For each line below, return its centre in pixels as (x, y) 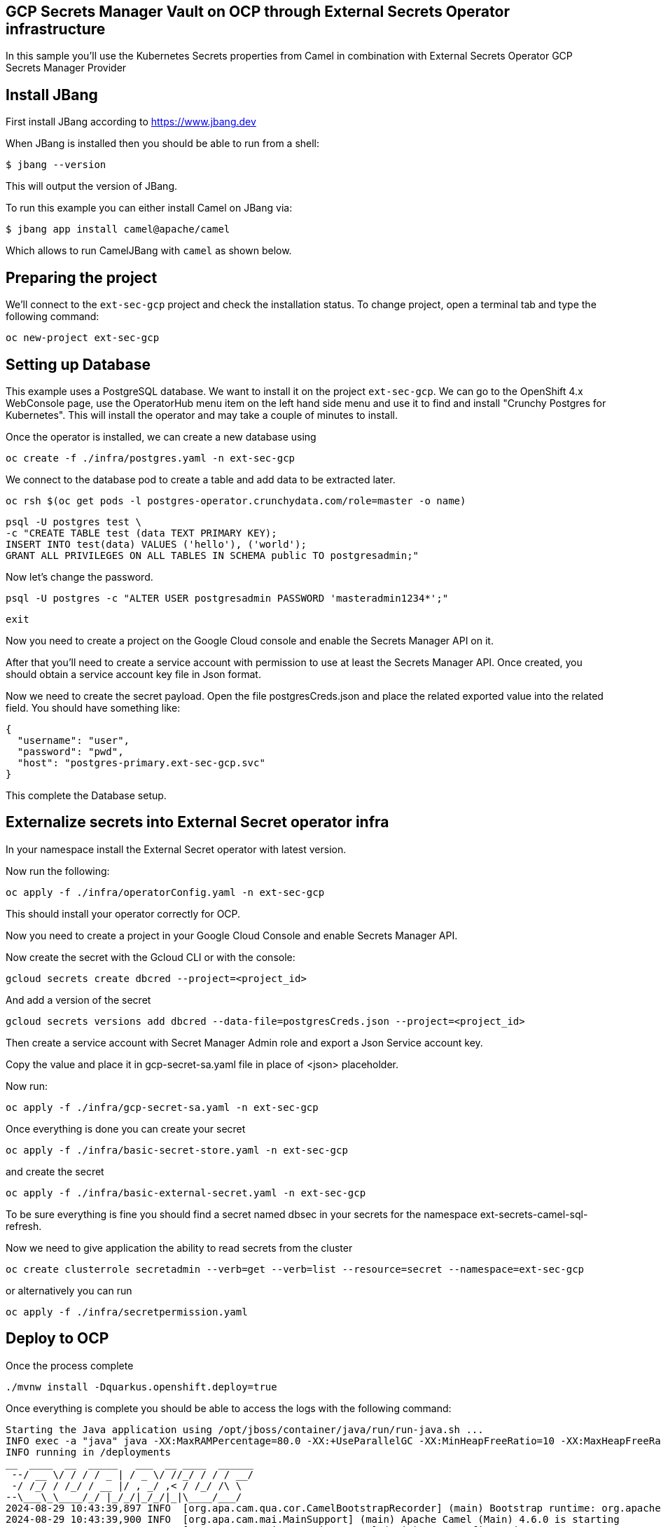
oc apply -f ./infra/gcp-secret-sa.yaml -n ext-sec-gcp (162, 1107)
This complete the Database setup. (86, 795)
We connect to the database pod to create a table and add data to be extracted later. (201, 479)
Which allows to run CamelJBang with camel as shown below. (149, 251)
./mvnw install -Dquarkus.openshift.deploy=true (141, 1387)
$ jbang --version (56, 165)
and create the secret (55, 1171)
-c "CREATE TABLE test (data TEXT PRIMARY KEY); (141, 533)
